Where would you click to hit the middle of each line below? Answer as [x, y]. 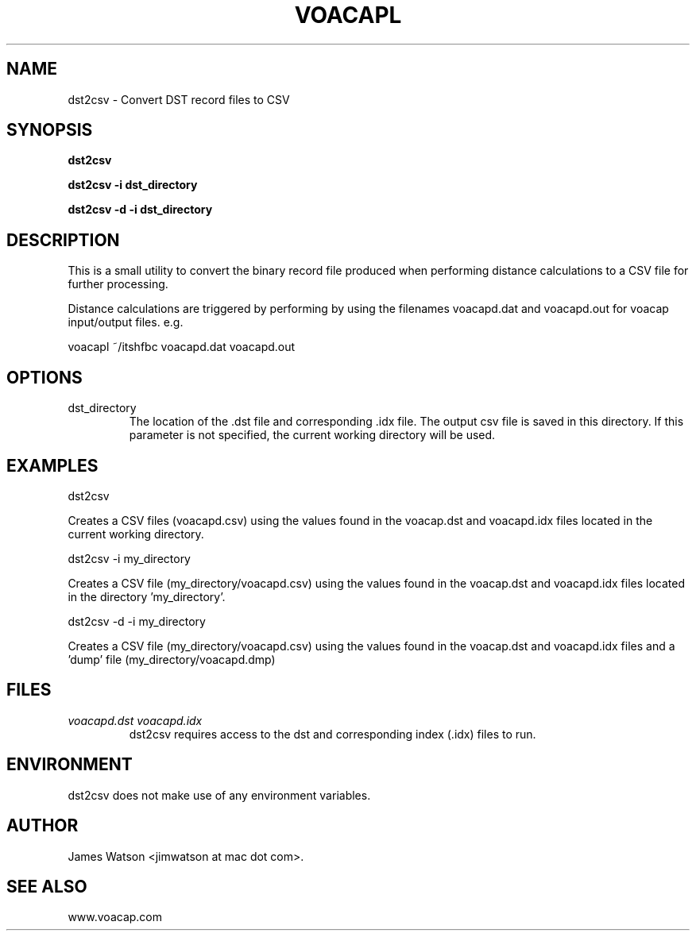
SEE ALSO [47, 886]
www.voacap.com [115, 917]
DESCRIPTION [63, 240]
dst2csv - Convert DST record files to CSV [179, 99]
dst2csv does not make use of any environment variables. [219, 795]
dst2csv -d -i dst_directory [140, 210]
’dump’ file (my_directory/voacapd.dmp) [172, 659]
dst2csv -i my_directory [129, 558]
